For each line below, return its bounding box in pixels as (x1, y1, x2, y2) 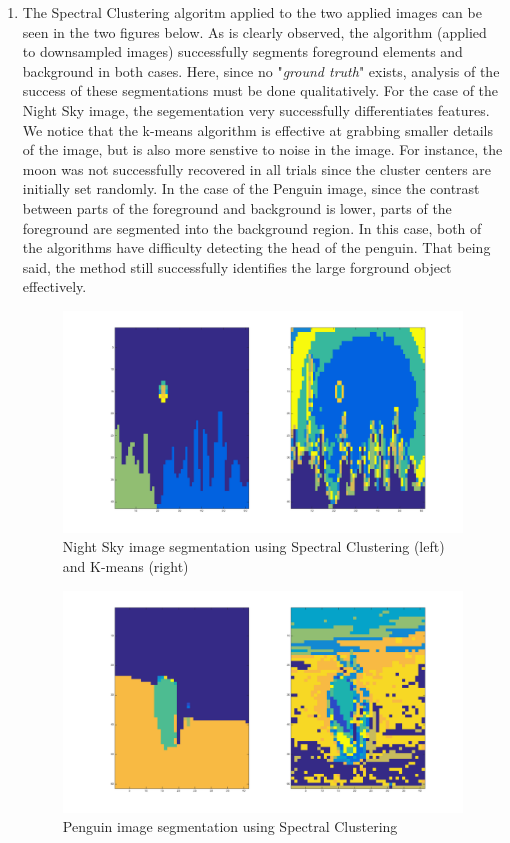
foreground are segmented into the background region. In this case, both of (22, 217, 482, 238)
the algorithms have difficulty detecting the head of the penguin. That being (22, 237, 491, 258)
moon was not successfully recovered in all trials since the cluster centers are (22, 158, 492, 179)
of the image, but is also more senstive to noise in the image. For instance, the (22, 139, 503, 160)
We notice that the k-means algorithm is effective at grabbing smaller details (22, 119, 493, 140)
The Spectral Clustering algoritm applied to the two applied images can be (22, 2, 482, 22)
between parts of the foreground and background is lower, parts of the (22, 197, 452, 218)
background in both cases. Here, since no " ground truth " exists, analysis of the (22, 60, 500, 81)
